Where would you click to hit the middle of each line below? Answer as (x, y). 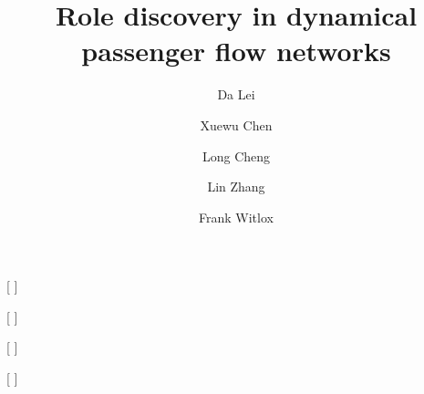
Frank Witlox (236, 217)
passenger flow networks (236, 51)
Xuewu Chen (236, 124)
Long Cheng (236, 156)
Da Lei (236, 94)
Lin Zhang (236, 187)
